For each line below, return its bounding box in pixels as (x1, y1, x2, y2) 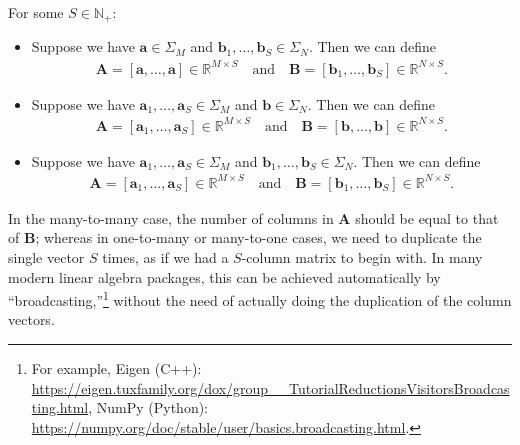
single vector (8, 247, 85, 268)
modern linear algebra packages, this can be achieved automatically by (8, 266, 441, 287)
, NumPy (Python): (88, 397, 209, 418)
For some (8, 2, 64, 22)
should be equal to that (355, 207, 499, 228)
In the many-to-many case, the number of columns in (8, 207, 334, 228)
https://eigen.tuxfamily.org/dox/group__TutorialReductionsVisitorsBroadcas (31, 377, 510, 398)
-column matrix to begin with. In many (241, 247, 483, 268)
